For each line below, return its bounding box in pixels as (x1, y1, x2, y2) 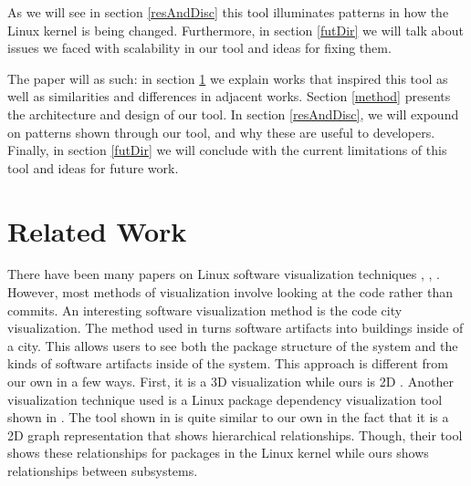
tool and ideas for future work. (7, 158, 179, 177)
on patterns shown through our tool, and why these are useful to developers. (7, 122, 435, 141)
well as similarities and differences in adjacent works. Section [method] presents (7, 87, 451, 106)
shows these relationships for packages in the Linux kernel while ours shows (7, 443, 429, 462)
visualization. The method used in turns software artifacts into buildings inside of (7, 318, 464, 337)
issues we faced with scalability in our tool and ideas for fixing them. (7, 38, 392, 57)
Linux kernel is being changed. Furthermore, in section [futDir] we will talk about (7, 20, 464, 39)
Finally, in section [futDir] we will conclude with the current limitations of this (7, 140, 447, 160)
